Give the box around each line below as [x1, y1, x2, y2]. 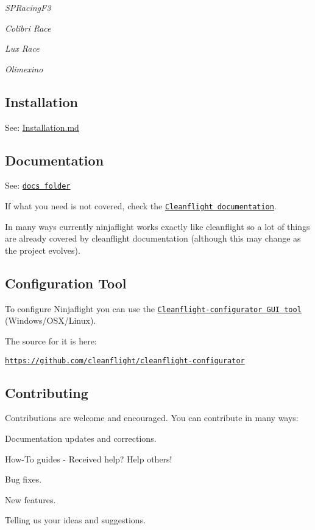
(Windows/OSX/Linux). [5, 314, 96, 327]
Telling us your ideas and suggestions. [5, 514, 146, 526]
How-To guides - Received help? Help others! [5, 452, 172, 465]
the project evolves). [5, 243, 80, 256]
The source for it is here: [5, 334, 97, 347]
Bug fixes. [5, 473, 42, 486]
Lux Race [5, 42, 40, 55]
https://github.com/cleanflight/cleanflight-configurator [5, 356, 245, 365]
